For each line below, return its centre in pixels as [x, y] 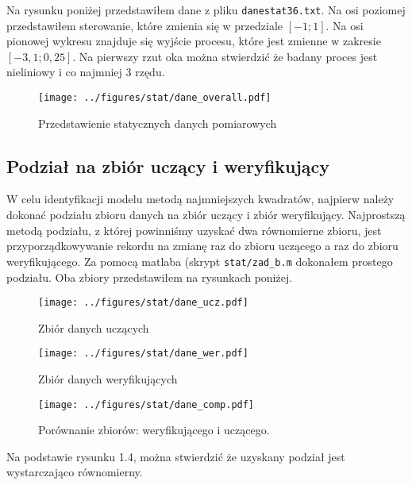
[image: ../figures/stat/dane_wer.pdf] [143, 354]
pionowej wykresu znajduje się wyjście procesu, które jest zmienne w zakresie [194, 41]
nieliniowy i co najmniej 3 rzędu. [86, 72]
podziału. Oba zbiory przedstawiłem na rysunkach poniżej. [150, 277]
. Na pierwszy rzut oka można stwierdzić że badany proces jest [225, 56]
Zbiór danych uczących [94, 327]
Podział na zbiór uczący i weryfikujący [168, 166]
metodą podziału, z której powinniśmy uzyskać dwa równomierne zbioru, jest [194, 230]
